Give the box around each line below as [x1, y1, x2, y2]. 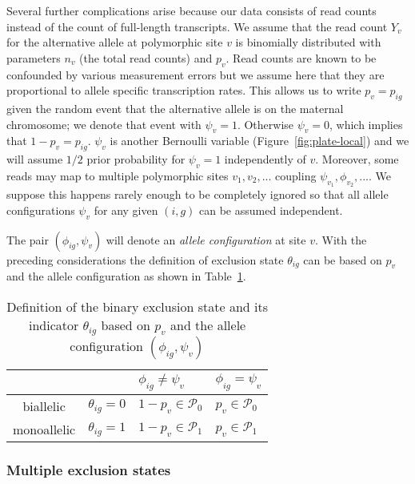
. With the [314, 231, 367, 248]
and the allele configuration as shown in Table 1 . [6, 268, 246, 284]
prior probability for [86, 151, 186, 167]
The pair [6, 231, 49, 248]
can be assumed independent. [199, 201, 343, 218]
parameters [6, 49, 61, 66]
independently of [224, 151, 306, 167]
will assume [6, 151, 63, 167]
